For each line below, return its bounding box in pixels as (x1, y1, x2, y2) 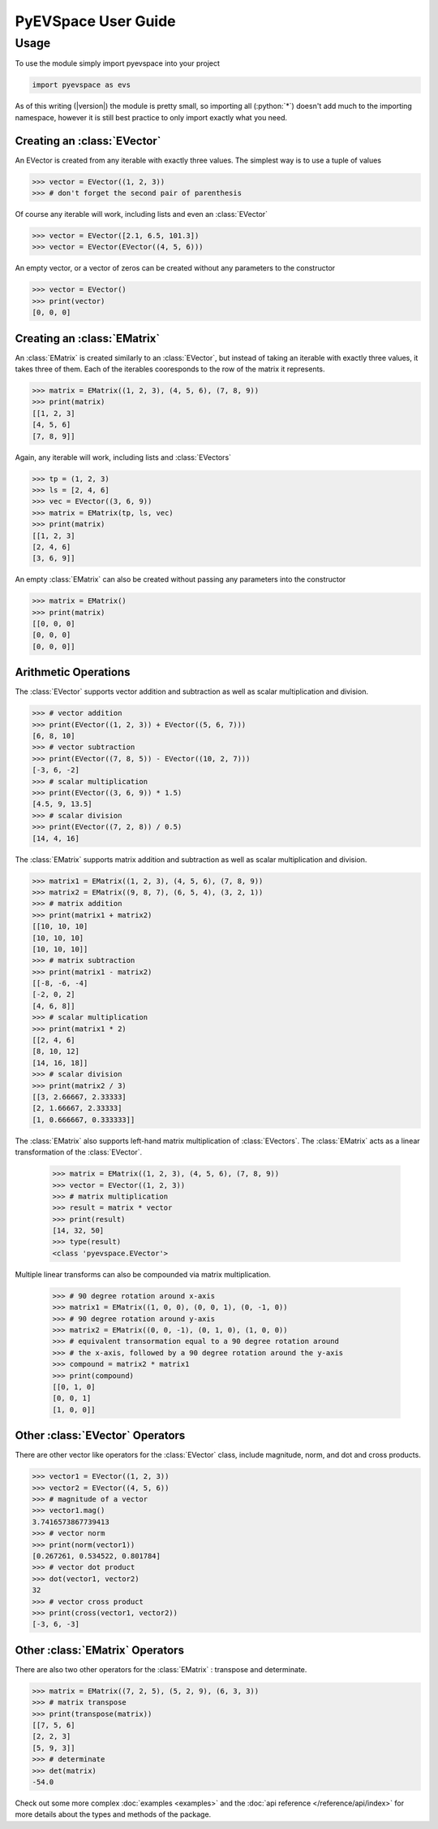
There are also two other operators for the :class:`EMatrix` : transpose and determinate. (15, 1664, 307, 1674)
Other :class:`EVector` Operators (15, 1428, 186, 1442)
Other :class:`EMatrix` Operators (15, 1643, 184, 1657)
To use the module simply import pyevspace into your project (15, 59, 221, 68)
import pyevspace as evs (32, 80, 131, 89)
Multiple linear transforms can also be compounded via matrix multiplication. (15, 1269, 272, 1279)
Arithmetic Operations (15, 665, 131, 679)
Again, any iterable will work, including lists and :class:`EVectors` (15, 452, 231, 462)
